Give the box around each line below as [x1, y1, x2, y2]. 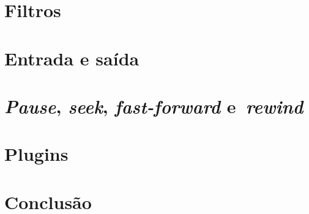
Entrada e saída [4, 45, 140, 70]
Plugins [4, 141, 69, 166]
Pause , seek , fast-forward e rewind [4, 93, 303, 119]
